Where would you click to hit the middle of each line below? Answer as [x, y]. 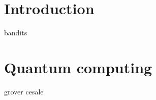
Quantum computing [78, 67]
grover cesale [24, 91]
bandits [16, 33]
